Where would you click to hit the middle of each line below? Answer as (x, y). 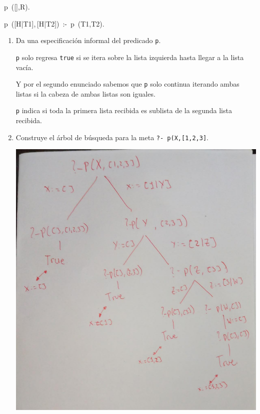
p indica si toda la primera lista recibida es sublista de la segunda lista (124, 110)
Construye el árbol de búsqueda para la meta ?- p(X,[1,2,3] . (112, 137)
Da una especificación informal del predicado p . (88, 40)
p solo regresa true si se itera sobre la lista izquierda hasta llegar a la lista (130, 57)
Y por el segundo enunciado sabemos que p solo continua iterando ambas (127, 84)
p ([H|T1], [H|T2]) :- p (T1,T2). (54, 23)
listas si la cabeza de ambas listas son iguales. (85, 93)
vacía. (24, 67)
